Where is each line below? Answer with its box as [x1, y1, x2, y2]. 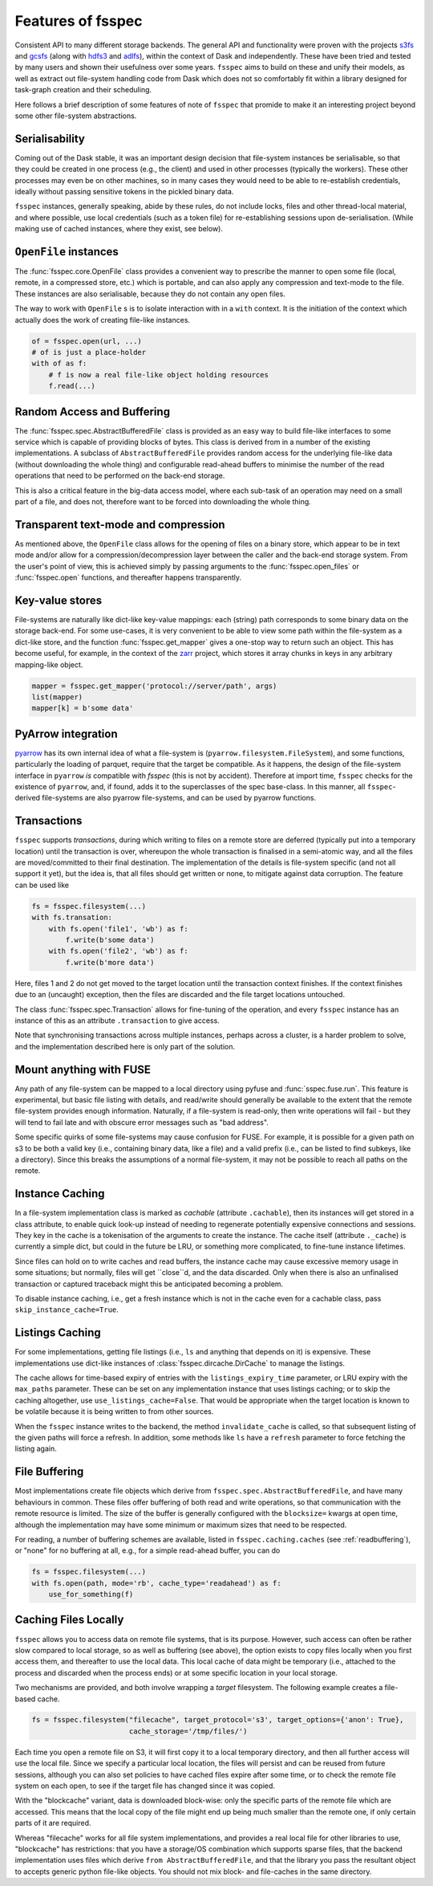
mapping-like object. [14, 659, 83, 670]
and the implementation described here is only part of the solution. [14, 1041, 236, 1051]
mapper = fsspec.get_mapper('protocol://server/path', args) [31, 681, 277, 690]
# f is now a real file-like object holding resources [48, 370, 269, 379]
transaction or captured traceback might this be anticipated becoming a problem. [14, 1279, 284, 1289]
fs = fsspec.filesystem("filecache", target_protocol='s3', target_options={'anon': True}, [31, 1715, 404, 1725]
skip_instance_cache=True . [14, 1305, 119, 1314]
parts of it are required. [14, 1819, 91, 1828]
